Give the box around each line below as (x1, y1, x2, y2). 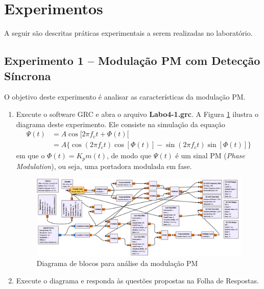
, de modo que (107, 150, 152, 161)
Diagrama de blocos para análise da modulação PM (36, 258, 198, 269)
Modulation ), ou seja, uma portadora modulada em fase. (16, 160, 192, 171)
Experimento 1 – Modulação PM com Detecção (4, 53, 260, 68)
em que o (16, 150, 45, 161)
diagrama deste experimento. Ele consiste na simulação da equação (16, 118, 226, 129)
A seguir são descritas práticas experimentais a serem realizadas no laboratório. (4, 28, 253, 38)
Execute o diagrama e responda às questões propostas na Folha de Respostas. (16, 275, 259, 285)
